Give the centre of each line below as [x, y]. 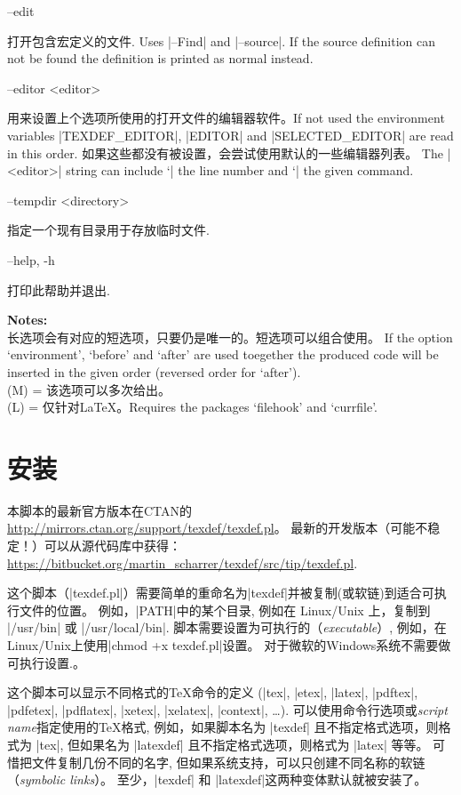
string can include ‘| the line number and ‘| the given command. [240, 170]
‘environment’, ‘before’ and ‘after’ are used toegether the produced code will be [223, 354]
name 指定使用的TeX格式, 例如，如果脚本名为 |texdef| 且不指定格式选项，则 [223, 727]
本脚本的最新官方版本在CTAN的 [100, 510]
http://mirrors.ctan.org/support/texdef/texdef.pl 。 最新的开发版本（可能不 [218, 528]
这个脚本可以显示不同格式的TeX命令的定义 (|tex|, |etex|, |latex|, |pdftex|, [213, 692]
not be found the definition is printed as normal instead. [160, 58]
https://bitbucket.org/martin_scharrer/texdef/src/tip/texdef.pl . [183, 562]
